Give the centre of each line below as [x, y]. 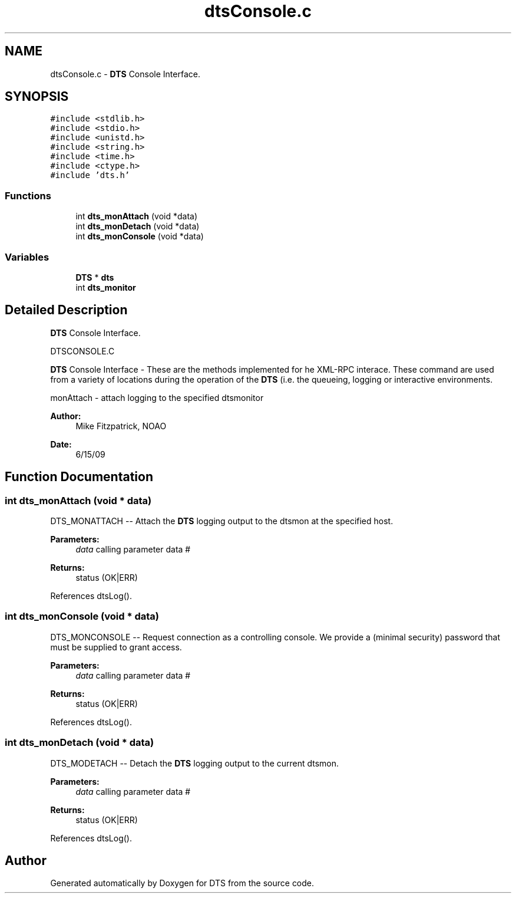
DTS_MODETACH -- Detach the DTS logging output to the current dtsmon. [195, 763]
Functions [28, 195]
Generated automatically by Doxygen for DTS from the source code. [182, 883]
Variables [27, 257]
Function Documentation [79, 477]
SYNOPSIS [37, 97]
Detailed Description [66, 310]
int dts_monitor [106, 287]
